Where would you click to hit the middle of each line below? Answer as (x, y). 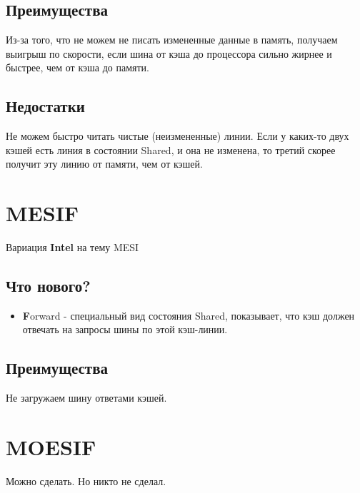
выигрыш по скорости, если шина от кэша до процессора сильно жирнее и (169, 53)
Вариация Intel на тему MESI (72, 247)
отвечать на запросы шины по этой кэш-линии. (125, 329)
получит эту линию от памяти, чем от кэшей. (104, 164)
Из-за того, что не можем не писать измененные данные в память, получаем (172, 40)
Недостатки (45, 106)
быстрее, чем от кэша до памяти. (77, 67)
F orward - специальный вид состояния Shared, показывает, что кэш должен (189, 315)
